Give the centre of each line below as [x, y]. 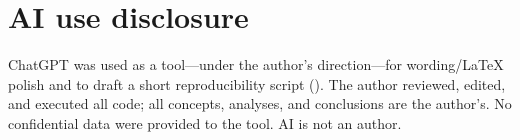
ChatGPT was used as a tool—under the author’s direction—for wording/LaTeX [256, 64]
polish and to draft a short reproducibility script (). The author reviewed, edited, [257, 83]
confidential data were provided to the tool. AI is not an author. [205, 122]
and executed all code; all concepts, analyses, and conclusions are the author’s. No [260, 103]
